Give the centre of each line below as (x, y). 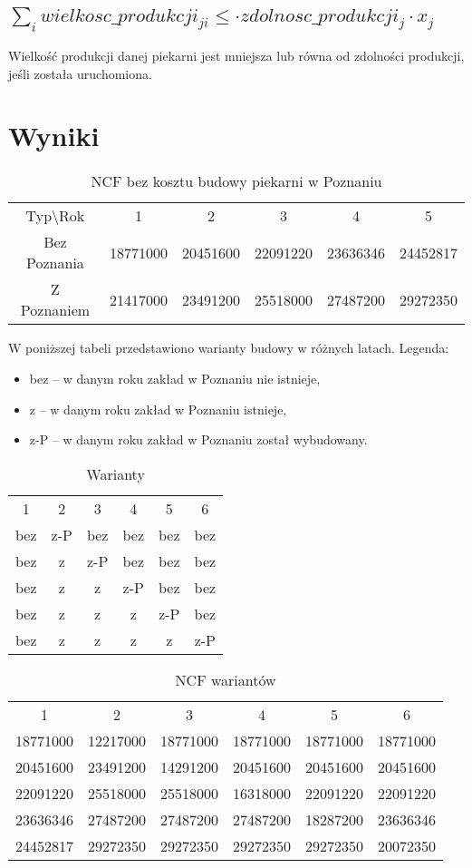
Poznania (55, 263)
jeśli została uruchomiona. (80, 73)
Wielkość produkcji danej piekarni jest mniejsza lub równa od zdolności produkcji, (236, 55)
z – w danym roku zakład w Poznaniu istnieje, (158, 409)
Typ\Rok (55, 216)
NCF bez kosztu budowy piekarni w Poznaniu (236, 181)
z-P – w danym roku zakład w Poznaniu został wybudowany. (198, 439)
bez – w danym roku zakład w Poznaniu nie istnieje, (175, 378)
